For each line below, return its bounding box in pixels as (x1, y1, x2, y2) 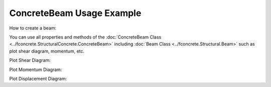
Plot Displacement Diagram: (9, 75, 67, 81)
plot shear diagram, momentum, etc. (9, 48, 85, 54)
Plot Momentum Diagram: (9, 66, 62, 72)
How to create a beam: (9, 25, 57, 31)
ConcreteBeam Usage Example (9, 7, 142, 18)
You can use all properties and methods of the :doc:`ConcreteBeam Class (9, 34, 162, 40)
